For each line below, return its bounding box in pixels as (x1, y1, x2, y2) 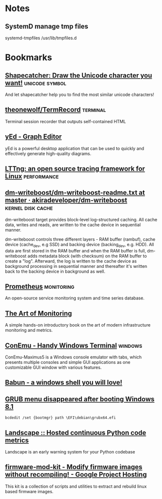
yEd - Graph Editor (5, 133, 62, 141)
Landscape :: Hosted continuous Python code (5, 428, 146, 437)
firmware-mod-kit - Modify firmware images (5, 463, 143, 471)
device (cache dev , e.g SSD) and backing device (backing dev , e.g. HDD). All (5, 241, 154, 249)
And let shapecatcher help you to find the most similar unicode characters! (5, 92, 154, 97)
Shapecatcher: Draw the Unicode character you (5, 71, 152, 79)
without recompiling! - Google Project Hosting (5, 470, 147, 479)
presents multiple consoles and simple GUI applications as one (5, 359, 130, 365)
